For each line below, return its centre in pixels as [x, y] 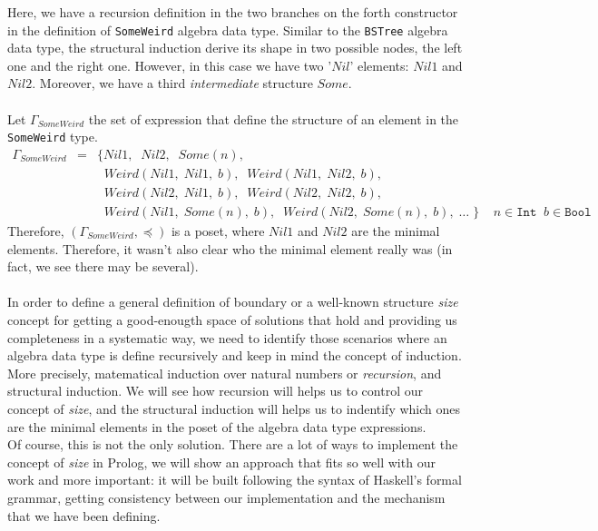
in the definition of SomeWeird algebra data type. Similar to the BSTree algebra [228, 29]
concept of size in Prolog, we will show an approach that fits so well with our [221, 462]
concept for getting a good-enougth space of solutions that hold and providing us [232, 319]
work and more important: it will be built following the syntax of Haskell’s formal [235, 480]
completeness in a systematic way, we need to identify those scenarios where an [227, 337]
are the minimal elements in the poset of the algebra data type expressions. [217, 426]
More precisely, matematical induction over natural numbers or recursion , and [225, 373]
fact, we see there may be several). [103, 266]
